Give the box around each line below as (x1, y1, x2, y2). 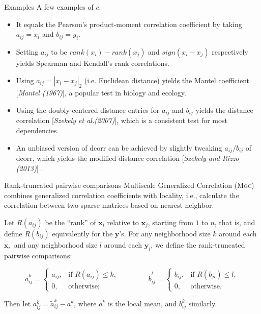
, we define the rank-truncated (151, 239, 245, 250)
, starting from (148, 217, 193, 228)
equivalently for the (52, 228, 113, 239)
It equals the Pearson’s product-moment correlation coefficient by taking (16, 18, 242, 29)
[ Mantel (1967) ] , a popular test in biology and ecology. (16, 87, 186, 98)
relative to (107, 217, 139, 228)
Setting (16, 46, 39, 57)
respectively (212, 46, 248, 57)
